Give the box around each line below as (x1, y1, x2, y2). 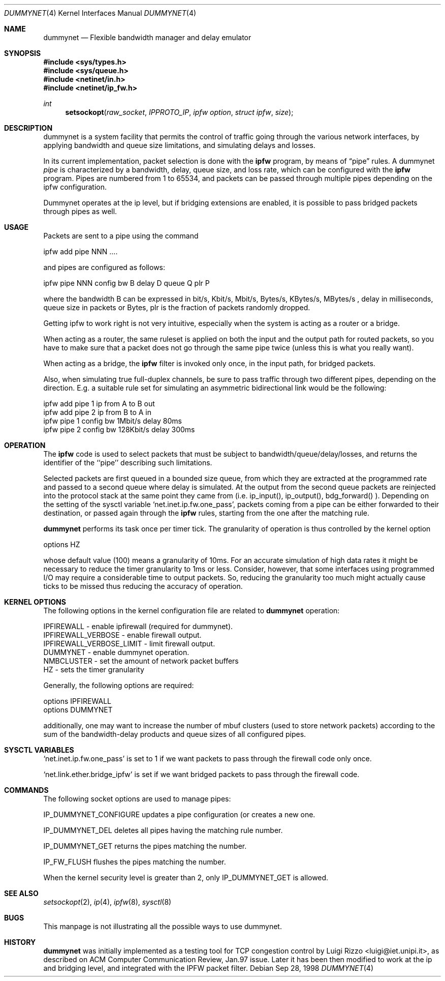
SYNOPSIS (4, 49, 41, 57)
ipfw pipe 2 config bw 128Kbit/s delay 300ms (43, 425, 195, 434)
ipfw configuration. (43, 183, 107, 191)
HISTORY (4, 938, 36, 946)
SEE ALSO (4, 889, 39, 898)
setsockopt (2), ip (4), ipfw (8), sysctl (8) (43, 898, 172, 906)
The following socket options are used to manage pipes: (43, 794, 231, 803)
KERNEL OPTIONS (4, 598, 66, 606)
